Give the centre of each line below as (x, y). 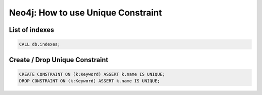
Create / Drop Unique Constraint (59, 60)
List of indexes (32, 30)
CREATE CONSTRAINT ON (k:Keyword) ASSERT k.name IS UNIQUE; (92, 74)
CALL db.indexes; (40, 44)
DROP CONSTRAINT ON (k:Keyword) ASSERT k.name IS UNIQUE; (90, 81)
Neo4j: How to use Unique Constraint (85, 13)
